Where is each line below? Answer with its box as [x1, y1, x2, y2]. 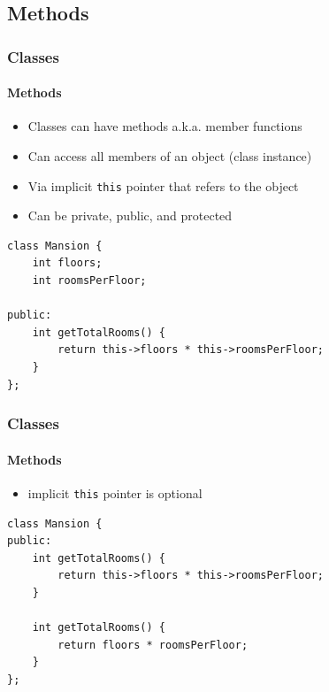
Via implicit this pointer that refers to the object [27, 176, 299, 195]
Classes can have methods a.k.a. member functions [27, 117, 302, 135]
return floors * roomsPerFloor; [57, 638, 249, 651]
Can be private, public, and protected [27, 206, 233, 225]
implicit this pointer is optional [27, 483, 203, 502]
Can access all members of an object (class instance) [27, 147, 312, 165]
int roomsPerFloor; [32, 274, 147, 288]
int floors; [32, 257, 103, 270]
